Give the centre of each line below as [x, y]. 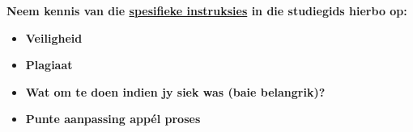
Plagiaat [49, 65]
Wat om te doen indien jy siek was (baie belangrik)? [175, 91]
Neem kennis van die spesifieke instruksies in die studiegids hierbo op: [207, 10]
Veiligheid [54, 37]
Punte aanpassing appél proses [113, 119]
